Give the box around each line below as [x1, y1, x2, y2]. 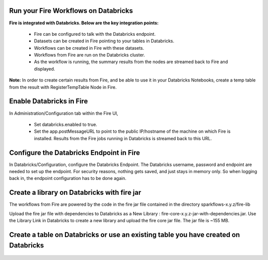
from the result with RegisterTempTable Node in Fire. [9, 84, 117, 90]
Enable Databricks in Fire [9, 97, 88, 105]
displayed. [34, 66, 56, 72]
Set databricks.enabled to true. [34, 121, 98, 127]
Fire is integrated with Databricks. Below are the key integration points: [9, 20, 159, 26]
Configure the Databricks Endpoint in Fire [9, 148, 140, 157]
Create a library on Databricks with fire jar [9, 188, 141, 197]
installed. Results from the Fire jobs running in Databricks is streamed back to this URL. [34, 135, 212, 141]
